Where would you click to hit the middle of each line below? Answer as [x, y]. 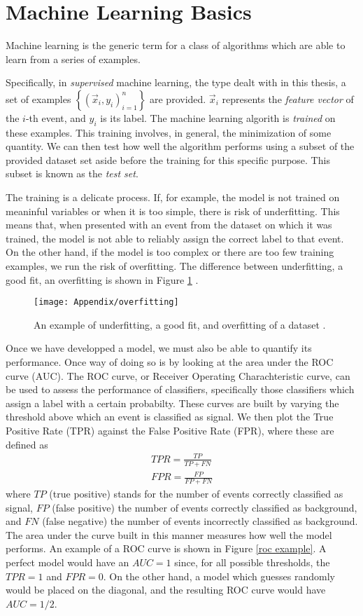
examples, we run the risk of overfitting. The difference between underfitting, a [175, 266]
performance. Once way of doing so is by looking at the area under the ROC [170, 362]
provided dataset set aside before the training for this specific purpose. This [168, 159]
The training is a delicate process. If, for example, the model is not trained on [173, 197]
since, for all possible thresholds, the [252, 562]
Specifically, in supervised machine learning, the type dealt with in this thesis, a [176, 82]
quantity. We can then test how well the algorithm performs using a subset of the [180, 146]
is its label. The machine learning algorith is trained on [218, 117]
